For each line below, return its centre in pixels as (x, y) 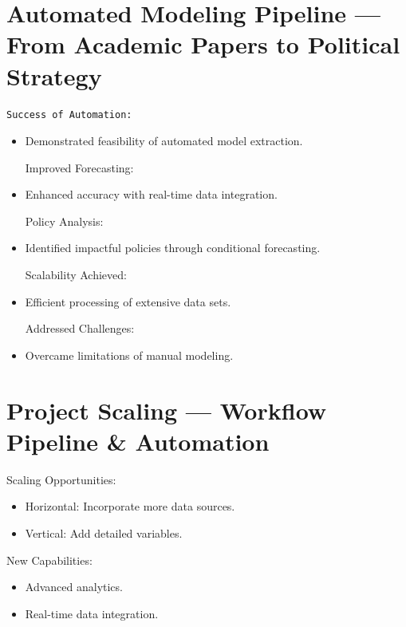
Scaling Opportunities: (61, 479)
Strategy (54, 75)
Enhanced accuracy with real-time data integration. (151, 194)
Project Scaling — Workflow (167, 410)
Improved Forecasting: (79, 167)
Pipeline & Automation (138, 441)
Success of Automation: (69, 114)
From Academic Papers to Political (203, 44)
